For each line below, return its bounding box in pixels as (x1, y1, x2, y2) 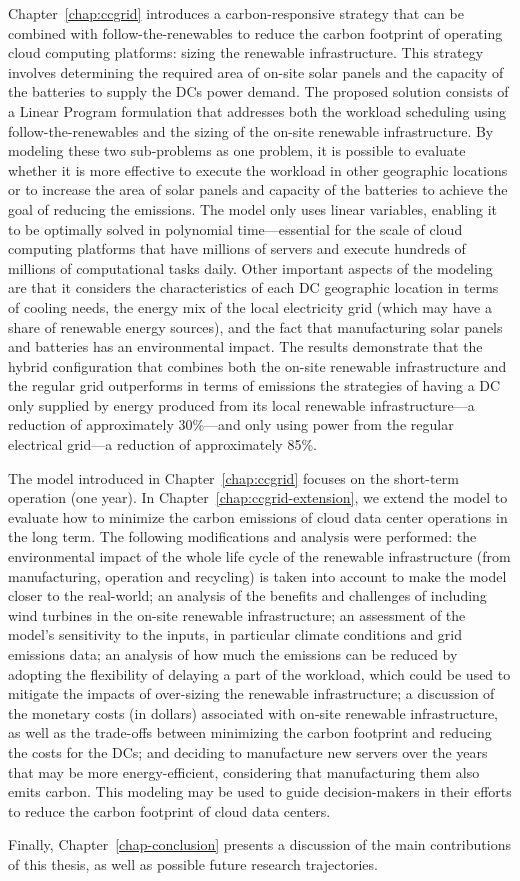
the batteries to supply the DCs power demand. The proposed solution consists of (8, 81, 509, 102)
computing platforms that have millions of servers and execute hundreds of (8, 238, 466, 259)
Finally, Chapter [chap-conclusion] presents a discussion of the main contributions (8, 834, 511, 855)
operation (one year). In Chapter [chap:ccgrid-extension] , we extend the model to (8, 487, 508, 508)
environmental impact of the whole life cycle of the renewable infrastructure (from (8, 546, 511, 567)
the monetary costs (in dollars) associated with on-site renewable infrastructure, (8, 702, 498, 723)
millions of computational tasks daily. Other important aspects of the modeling (8, 257, 493, 278)
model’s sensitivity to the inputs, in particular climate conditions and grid (8, 624, 462, 645)
